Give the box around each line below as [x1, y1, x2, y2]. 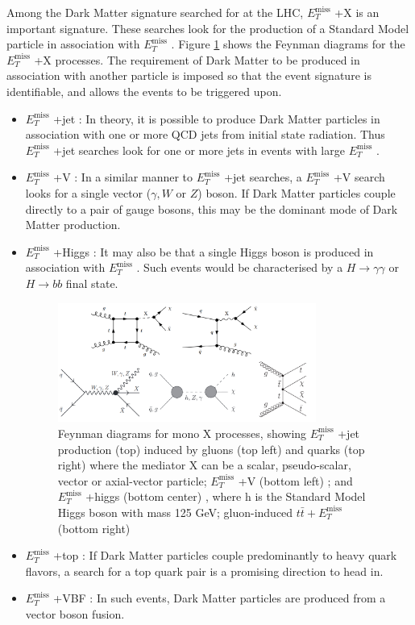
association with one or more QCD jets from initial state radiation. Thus [25, 126, 385, 143]
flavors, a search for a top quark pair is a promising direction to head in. [25, 562, 384, 579]
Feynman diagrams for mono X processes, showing [57, 424, 307, 441]
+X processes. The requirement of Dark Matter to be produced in [34, 51, 360, 68]
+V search [333, 169, 385, 185]
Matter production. [25, 216, 121, 233]
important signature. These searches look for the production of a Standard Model [6, 19, 409, 36]
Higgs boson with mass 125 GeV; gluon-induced [57, 503, 293, 520]
